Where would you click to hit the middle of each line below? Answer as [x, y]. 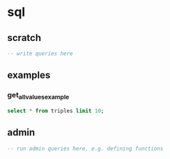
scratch [24, 38]
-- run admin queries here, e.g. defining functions [85, 149]
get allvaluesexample [38, 96]
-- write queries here [40, 53]
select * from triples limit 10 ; [56, 111]
